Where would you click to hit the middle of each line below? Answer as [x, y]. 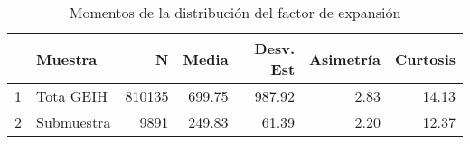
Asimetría [345, 58]
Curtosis [425, 58]
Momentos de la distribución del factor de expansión [235, 12]
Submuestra [74, 122]
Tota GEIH [72, 96]
